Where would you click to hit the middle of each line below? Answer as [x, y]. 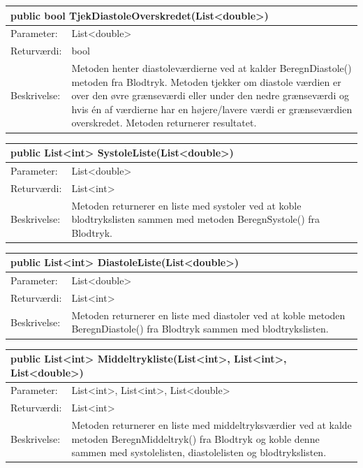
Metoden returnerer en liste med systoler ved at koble [186, 205]
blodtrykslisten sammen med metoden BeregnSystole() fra [196, 219]
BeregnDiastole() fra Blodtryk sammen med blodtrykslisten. [200, 329]
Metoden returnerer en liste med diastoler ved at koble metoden [208, 315]
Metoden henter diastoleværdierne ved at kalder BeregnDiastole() [212, 68]
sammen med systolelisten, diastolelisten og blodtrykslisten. [199, 452]
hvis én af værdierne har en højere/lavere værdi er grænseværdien [212, 109]
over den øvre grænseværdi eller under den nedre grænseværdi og [210, 95]
